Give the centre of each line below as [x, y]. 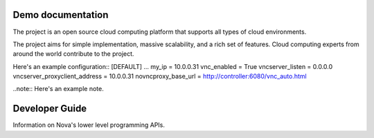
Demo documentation [61, 15]
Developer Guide [50, 109]
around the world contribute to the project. [73, 54]
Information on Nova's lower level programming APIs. [89, 125]
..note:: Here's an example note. [58, 89]
